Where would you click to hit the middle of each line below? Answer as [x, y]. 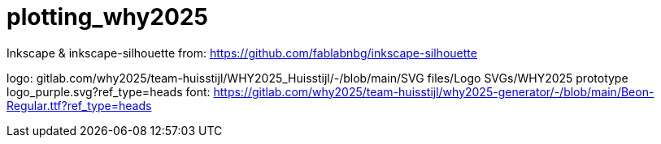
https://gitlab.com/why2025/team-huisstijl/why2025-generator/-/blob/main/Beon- [434, 91]
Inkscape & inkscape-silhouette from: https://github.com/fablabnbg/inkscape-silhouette [242, 53]
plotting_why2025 [107, 17]
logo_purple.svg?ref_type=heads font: [109, 91]
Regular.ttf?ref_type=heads [79, 105]
